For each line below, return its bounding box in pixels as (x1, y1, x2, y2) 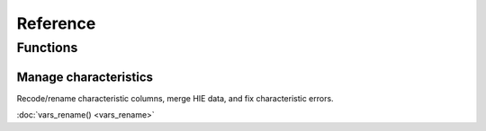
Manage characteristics (16, 69, 153, 84)
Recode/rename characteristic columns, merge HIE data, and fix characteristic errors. (16, 92, 334, 103)
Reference (16, 13, 96, 33)
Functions (16, 39, 78, 56)
